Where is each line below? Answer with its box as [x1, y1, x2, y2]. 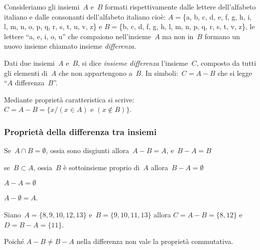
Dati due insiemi [4, 57, 55, 68]
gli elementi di [4, 67, 48, 78]
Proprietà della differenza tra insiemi [4, 125, 157, 138]
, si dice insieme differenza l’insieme [78, 57, 188, 68]
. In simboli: [141, 67, 178, 78]
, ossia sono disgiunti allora [46, 145, 129, 156]
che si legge [217, 67, 252, 78]
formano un [204, 31, 240, 41]
